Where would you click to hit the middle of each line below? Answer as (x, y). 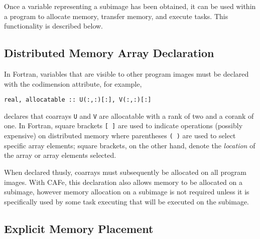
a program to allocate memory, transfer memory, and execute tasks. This (116, 16)
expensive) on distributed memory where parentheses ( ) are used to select (120, 136)
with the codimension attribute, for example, (73, 83)
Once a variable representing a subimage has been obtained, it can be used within (130, 6)
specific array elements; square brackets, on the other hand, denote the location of (130, 145)
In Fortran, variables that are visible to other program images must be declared (126, 73)
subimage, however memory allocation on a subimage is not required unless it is (127, 192)
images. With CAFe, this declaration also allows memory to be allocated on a (123, 182)
